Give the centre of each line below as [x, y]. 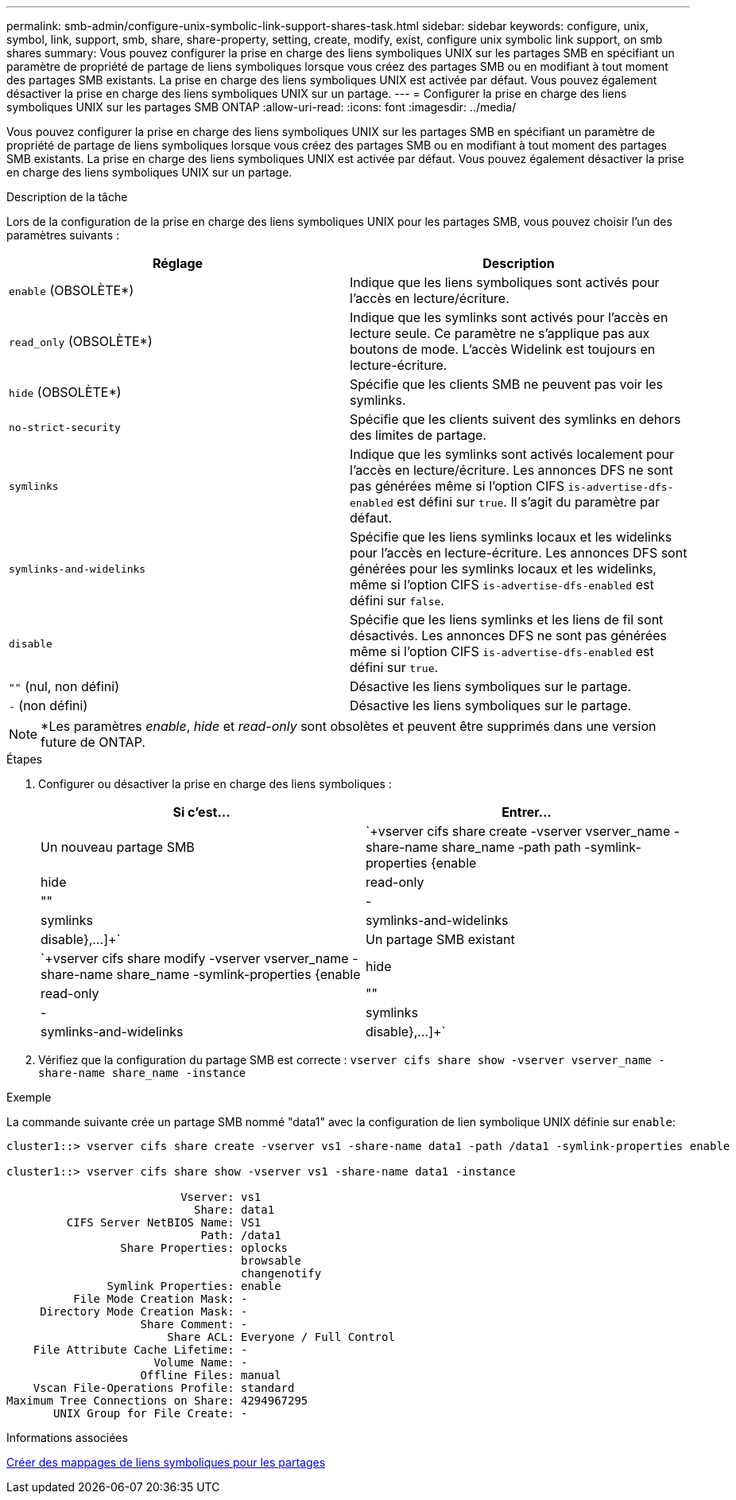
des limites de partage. [418, 435]
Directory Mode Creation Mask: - [144, 1312]
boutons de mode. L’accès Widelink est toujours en [503, 349]
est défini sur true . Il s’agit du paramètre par [529, 502]
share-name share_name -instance [142, 1073]
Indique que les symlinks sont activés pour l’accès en [509, 317]
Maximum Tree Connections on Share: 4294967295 [157, 1401]
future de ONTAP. [93, 742]
